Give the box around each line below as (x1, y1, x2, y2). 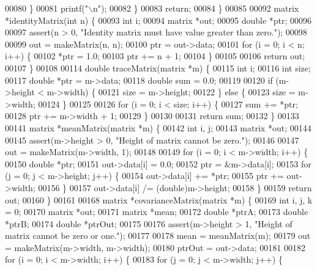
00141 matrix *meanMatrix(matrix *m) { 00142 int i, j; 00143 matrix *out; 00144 (5, 121, 311, 134)
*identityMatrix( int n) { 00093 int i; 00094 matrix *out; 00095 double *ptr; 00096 (5, 13, 312, 26)
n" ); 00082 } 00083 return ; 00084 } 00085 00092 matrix (92, 2, 299, 14)
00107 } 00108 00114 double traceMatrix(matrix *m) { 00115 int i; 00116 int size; (5, 61, 311, 74)
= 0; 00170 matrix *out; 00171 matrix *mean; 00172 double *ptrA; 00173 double (5, 205, 308, 218)
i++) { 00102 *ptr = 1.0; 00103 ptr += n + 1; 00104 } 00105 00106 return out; (5, 49, 305, 62)
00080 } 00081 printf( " (5, 2, 88, 14)
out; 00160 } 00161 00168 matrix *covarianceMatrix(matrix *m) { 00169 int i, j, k (5, 193, 313, 206)
